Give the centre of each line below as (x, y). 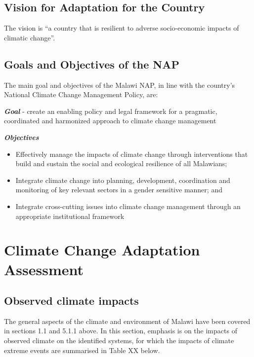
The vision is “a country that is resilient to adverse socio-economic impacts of (122, 28)
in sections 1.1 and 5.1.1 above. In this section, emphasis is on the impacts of (121, 331)
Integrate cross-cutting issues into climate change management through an (128, 206)
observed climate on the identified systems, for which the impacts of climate (119, 340)
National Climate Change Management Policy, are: (81, 94)
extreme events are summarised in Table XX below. (82, 350)
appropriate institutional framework (70, 216)
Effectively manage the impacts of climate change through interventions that (132, 154)
